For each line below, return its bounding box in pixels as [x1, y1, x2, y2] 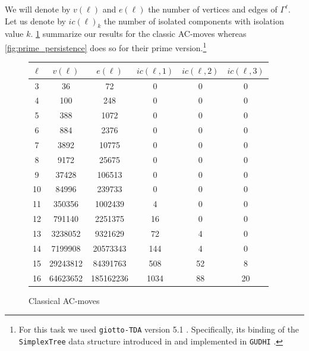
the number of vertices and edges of [148, 3, 278, 15]
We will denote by [5, 3, 71, 15]
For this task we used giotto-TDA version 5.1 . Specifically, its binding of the [18, 323, 299, 336]
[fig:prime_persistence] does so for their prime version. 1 [5, 39, 207, 54]
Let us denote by [5, 14, 66, 27]
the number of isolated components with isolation [104, 14, 284, 27]
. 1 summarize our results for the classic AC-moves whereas [30, 27, 247, 40]
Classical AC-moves [29, 294, 100, 306]
